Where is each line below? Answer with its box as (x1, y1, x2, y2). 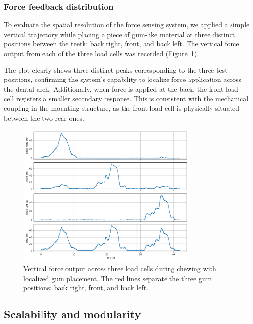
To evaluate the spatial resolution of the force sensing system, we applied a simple (4, 20, 250, 30)
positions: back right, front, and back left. (23, 283, 148, 293)
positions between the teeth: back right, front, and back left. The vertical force (4, 39, 239, 49)
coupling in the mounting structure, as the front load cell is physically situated (4, 102, 239, 113)
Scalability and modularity (4, 306, 141, 322)
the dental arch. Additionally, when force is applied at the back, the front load (4, 83, 238, 94)
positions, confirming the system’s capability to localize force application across (4, 74, 241, 84)
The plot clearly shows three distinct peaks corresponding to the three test (4, 64, 228, 75)
